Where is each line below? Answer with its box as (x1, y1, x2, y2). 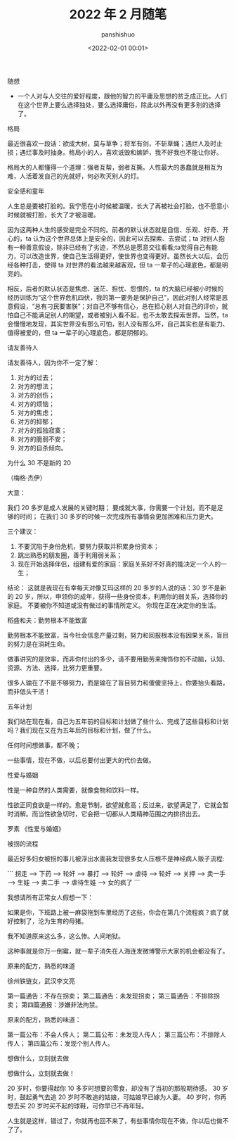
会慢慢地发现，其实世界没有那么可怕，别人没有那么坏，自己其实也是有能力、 (7, 319, 229, 328)
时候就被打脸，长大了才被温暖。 (7, 210, 100, 219)
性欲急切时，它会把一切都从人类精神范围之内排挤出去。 (44, 809, 204, 818)
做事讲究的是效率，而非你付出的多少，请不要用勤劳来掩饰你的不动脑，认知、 (7, 654, 229, 663)
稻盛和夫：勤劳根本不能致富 (7, 616, 88, 624)
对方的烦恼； (17, 399, 55, 408)
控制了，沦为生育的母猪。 (13, 916, 88, 925)
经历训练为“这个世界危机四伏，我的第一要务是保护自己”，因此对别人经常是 (7, 293, 223, 301)
